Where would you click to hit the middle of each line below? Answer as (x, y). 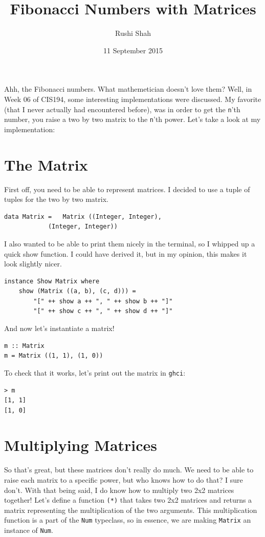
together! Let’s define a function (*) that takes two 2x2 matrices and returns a (128, 500)
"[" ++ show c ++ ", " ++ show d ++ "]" (103, 311)
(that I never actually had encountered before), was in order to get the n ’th (122, 109)
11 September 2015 (133, 50)
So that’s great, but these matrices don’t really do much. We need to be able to (129, 470)
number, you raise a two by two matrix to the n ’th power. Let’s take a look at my (132, 119)
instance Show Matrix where (52, 281)
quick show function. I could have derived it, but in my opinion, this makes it (126, 253)
